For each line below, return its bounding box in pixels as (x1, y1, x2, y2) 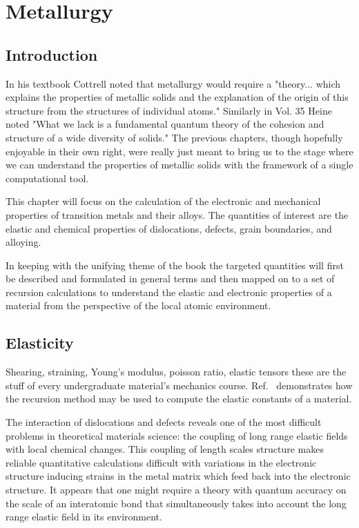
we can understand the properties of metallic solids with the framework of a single (6, 157, 353, 172)
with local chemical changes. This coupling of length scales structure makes (6, 442, 324, 456)
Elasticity (6, 332, 74, 353)
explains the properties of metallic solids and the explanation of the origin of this (6, 90, 349, 104)
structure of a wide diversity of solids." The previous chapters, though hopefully (6, 130, 343, 144)
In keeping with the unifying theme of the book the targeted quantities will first (6, 257, 344, 272)
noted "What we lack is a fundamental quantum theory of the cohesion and (6, 117, 324, 131)
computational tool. (6, 170, 89, 185)
